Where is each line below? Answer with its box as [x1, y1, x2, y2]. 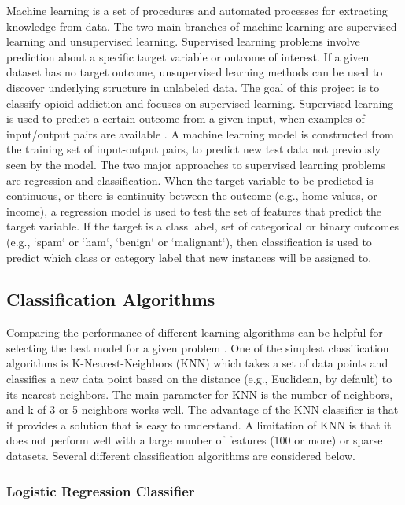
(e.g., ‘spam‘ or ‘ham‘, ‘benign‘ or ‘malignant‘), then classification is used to [6, 233, 372, 249]
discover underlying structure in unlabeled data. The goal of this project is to [6, 79, 380, 95]
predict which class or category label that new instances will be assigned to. [6, 249, 372, 265]
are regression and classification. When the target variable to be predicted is [6, 171, 374, 188]
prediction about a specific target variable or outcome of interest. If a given [6, 48, 370, 65]
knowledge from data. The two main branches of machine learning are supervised [6, 17, 397, 34]
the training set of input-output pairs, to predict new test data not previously [6, 141, 381, 157]
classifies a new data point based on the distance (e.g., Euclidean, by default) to [6, 370, 392, 387]
